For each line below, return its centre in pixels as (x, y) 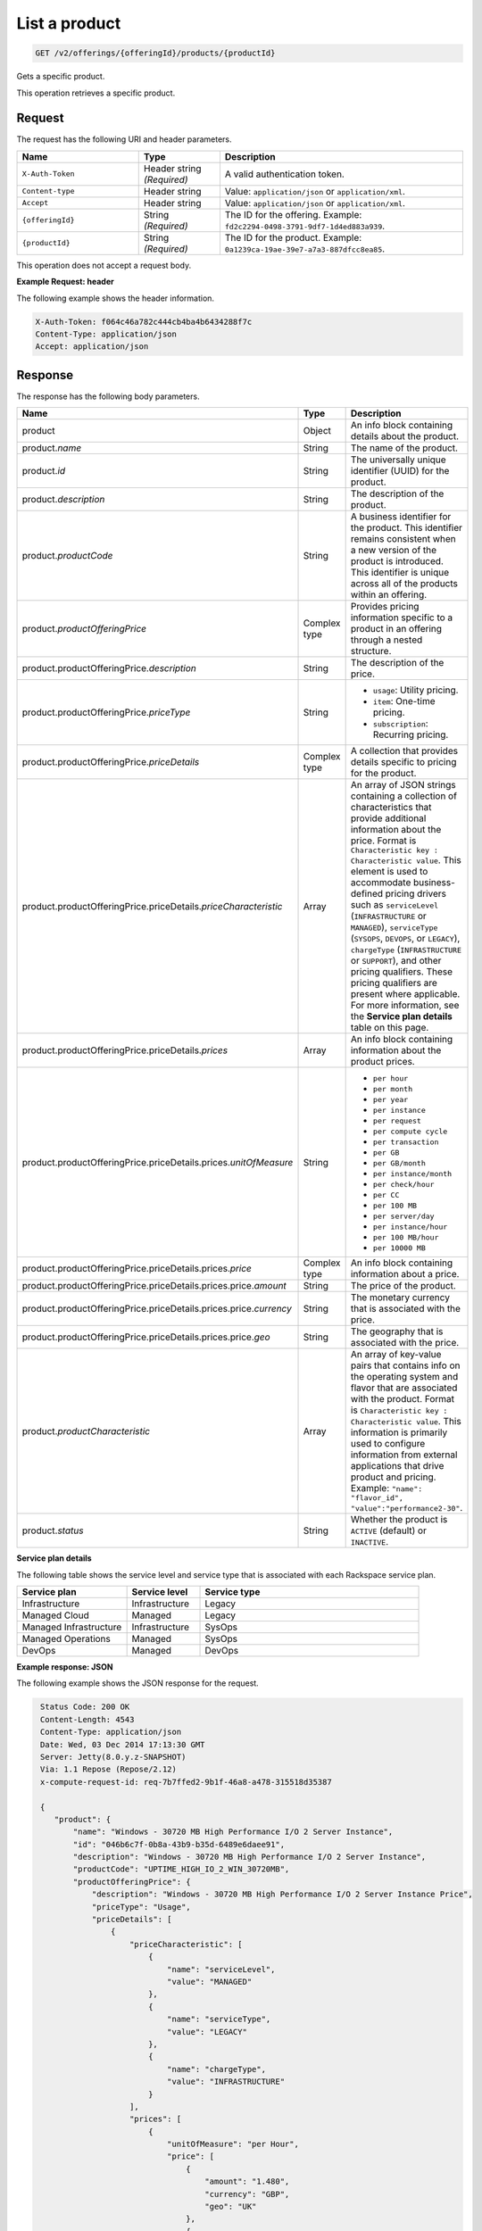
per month (393, 1089)
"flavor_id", (377, 1498)
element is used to (389, 872)
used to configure (388, 1444)
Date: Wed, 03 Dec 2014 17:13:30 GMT (123, 1744)
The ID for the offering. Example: (293, 214)
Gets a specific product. (61, 77)
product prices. (382, 1062)
